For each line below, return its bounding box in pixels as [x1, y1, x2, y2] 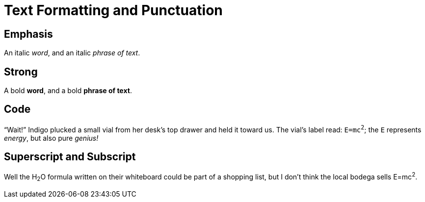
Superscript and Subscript [4, 150, 136, 163]
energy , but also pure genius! [4, 133, 99, 142]
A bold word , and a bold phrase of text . [4, 86, 132, 95]
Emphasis [4, 27, 53, 40]
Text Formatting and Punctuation [4, 2, 223, 19]
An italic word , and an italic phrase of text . [4, 49, 140, 57]
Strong [4, 65, 38, 78]
